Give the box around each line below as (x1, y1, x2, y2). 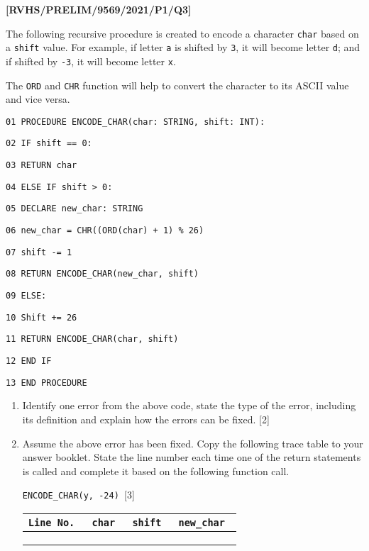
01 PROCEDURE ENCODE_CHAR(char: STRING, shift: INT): (6, 116, 265, 127)
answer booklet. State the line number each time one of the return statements (22, 450, 361, 464)
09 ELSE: (6, 291, 47, 301)
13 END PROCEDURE (6, 377, 87, 388)
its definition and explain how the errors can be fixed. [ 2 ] (22, 411, 270, 426)
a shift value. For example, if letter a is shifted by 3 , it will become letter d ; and (6, 40, 360, 55)
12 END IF (6, 356, 52, 367)
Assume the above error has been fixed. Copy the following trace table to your (22, 435, 363, 450)
